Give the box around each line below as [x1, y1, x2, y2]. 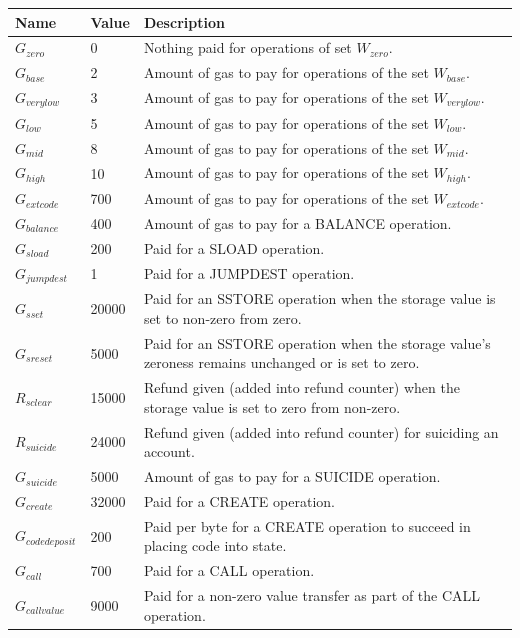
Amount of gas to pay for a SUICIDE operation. [143, 466, 441, 487]
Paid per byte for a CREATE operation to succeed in [143, 515, 471, 536]
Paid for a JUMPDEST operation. [143, 263, 355, 284]
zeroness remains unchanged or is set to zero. [143, 352, 420, 373]
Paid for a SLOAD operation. [143, 237, 325, 258]
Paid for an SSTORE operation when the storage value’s [143, 332, 491, 353]
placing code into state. [143, 535, 287, 556]
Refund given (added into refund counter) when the [143, 377, 460, 398]
